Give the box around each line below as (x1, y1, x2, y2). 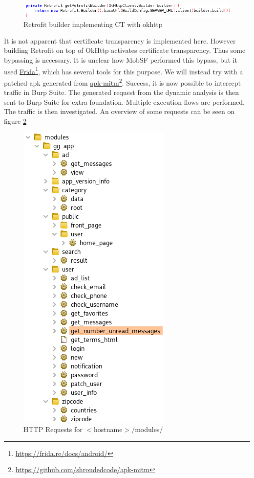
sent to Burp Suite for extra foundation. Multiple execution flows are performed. (4, 96, 245, 107)
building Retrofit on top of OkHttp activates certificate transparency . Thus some (4, 45, 246, 55)
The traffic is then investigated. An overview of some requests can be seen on (4, 106, 235, 116)
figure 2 (4, 115, 26, 126)
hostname (94, 424, 123, 434)
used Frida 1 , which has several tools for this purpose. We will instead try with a (4, 65, 243, 76)
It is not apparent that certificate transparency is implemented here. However (4, 35, 236, 46)
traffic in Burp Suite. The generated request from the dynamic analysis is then (4, 87, 239, 97)
